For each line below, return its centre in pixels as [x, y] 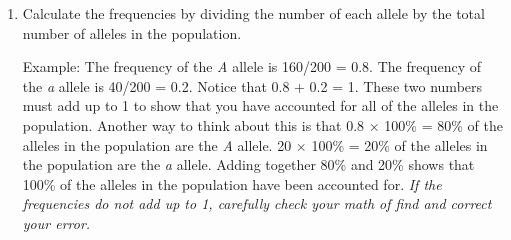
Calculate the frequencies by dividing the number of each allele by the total [253, 13]
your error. [56, 222]
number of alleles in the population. [132, 32]
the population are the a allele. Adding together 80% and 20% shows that [248, 164]
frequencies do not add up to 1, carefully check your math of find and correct [257, 203]
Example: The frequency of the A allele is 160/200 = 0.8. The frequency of [252, 66]
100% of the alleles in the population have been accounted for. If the [232, 183]
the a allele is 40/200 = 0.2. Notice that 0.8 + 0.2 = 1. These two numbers [252, 85]
